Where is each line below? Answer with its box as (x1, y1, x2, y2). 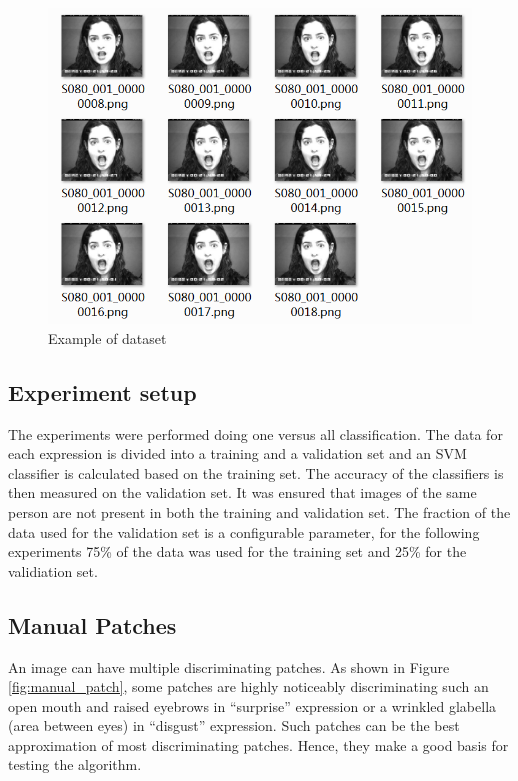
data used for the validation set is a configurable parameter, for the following (8, 521, 480, 542)
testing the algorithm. (8, 754, 142, 775)
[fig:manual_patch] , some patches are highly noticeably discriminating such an (8, 676, 489, 697)
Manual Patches (8, 609, 177, 640)
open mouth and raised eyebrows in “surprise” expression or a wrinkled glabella (8, 695, 497, 716)
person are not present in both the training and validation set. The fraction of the (8, 501, 511, 522)
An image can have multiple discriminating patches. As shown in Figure (8, 656, 450, 677)
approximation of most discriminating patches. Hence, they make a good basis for (8, 734, 509, 755)
